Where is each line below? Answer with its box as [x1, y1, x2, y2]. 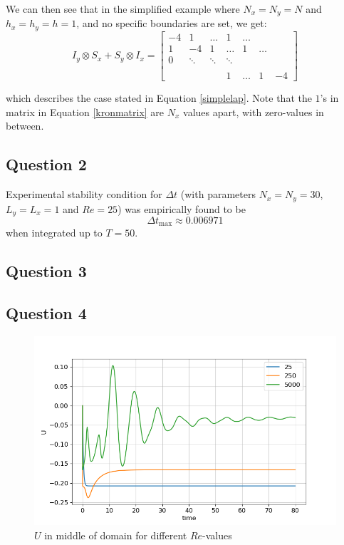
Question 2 [6, 153, 87, 175]
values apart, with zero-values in [183, 104, 324, 119]
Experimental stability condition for [6, 187, 162, 202]
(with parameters [180, 187, 256, 202]
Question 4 [6, 302, 87, 324]
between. [6, 118, 44, 133]
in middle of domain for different [44, 527, 187, 542]
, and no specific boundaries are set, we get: [76, 16, 267, 31]
